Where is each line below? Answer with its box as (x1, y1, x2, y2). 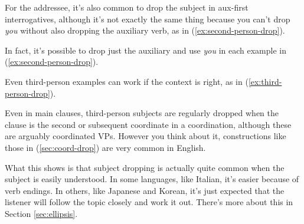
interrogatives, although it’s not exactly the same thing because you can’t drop (5, 12, 290, 25)
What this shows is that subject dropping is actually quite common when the (5, 161, 285, 173)
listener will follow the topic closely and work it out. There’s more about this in (5, 196, 293, 208)
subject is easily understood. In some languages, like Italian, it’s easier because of (5, 173, 299, 185)
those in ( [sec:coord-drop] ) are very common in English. (5, 141, 206, 153)
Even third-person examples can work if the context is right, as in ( (5, 75, 249, 87)
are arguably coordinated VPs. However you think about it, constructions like (5, 130, 286, 142)
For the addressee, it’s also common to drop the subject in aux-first (5, 1, 249, 13)
